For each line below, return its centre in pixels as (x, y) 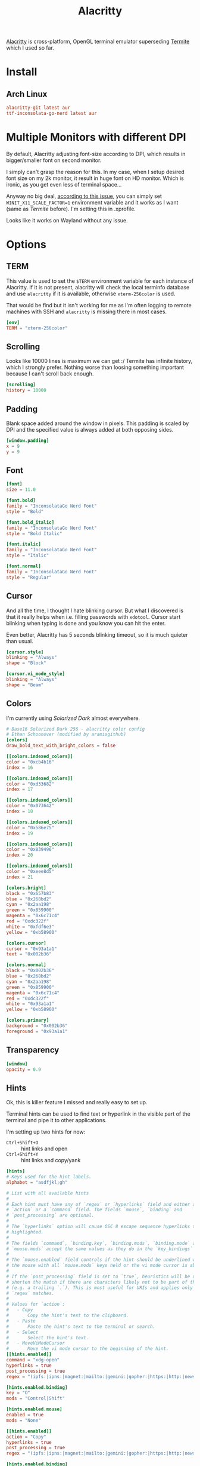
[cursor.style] (25, 652)
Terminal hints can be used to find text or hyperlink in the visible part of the (98, 1114)
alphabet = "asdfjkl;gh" (37, 1182)
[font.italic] (24, 544)
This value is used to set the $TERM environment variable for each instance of (100, 281)
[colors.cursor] (26, 943)
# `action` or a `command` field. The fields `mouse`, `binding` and (94, 1210)
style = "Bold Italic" (34, 533)
